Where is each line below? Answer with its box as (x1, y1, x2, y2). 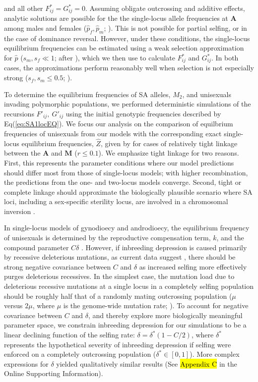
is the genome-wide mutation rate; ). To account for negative (63, 300, 249, 311)
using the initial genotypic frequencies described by (65, 108, 221, 118)
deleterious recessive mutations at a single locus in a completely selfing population (4, 281, 254, 291)
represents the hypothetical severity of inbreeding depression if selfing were (4, 339, 231, 349)
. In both (211, 53, 239, 63)
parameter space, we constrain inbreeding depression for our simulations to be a (4, 320, 247, 330)
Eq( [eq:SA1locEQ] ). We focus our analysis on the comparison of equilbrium (4, 118, 233, 129)
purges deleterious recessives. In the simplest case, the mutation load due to (4, 271, 235, 281)
